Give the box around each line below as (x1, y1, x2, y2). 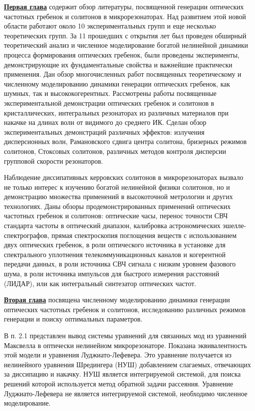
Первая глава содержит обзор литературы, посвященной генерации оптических (4, 1, 244, 11)
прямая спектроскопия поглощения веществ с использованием (51, 230, 237, 240)
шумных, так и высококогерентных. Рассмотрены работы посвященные (4, 88, 217, 98)
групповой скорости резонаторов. (4, 155, 103, 166)
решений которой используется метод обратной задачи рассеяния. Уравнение (4, 378, 233, 388)
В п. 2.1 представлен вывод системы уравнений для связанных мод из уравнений (4, 330, 247, 340)
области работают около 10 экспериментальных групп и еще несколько (4, 21, 216, 31)
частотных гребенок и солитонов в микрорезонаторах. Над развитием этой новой (4, 11, 246, 21)
